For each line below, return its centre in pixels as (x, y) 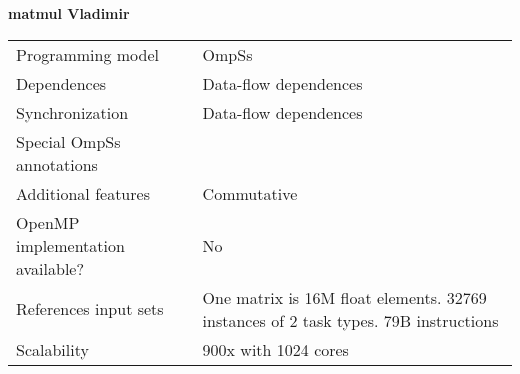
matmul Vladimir (69, 13)
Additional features (83, 193)
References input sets (90, 309)
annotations (57, 164)
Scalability (52, 349)
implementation (70, 245)
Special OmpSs (68, 141)
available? (50, 268)
